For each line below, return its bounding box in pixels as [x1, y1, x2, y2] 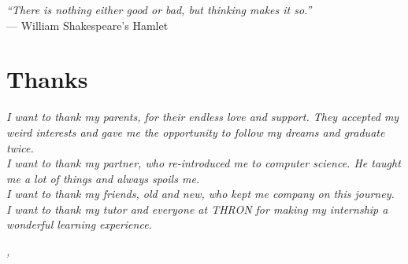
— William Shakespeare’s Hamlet [6, 16, 169, 33]
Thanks [6, 63, 88, 95]
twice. [6, 139, 34, 156]
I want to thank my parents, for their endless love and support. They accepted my [6, 108, 399, 125]
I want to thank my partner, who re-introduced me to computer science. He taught [6, 155, 401, 171]
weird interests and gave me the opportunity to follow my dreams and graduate [6, 123, 385, 140]
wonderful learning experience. [6, 216, 152, 233]
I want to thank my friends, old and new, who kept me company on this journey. [6, 185, 395, 202]
